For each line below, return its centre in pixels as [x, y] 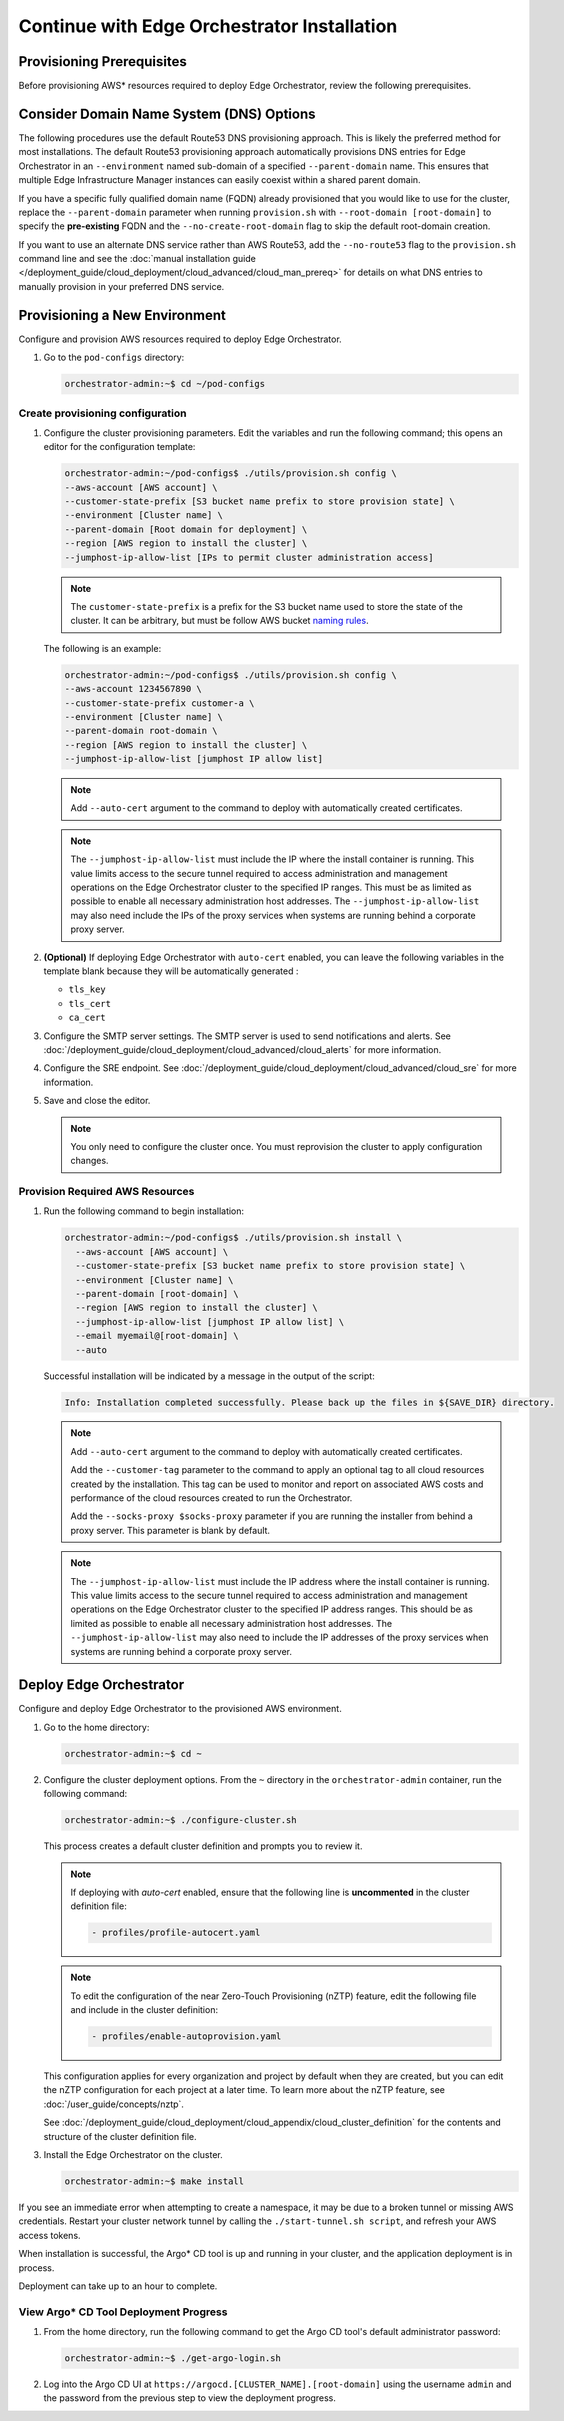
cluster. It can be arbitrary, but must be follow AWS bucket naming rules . [219, 621]
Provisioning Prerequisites [102, 61]
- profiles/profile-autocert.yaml [176, 1933]
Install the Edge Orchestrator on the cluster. [133, 2155]
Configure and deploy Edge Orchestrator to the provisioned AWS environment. [180, 1709]
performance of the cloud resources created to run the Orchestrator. [211, 1498]
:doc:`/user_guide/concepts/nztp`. [114, 2104]
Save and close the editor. [97, 1101]
